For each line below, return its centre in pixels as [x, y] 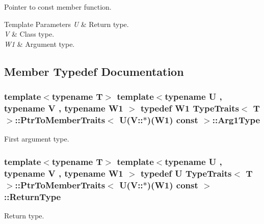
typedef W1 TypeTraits [190, 108]
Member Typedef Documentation [94, 71]
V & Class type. [29, 34]
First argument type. [37, 139]
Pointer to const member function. [58, 7]
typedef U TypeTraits [186, 173]
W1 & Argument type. [39, 44]
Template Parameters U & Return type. [67, 24]
